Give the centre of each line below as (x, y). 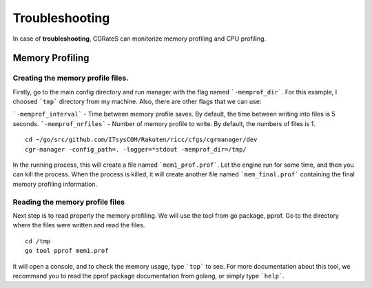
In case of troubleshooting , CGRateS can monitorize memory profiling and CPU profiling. (139, 39)
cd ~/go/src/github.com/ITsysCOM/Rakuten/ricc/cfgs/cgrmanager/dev (141, 140)
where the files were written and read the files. (79, 225)
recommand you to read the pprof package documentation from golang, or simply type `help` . (149, 276)
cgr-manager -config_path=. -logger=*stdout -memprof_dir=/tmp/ (136, 149)
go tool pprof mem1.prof (67, 251)
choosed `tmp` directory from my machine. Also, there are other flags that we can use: (137, 102)
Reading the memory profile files (69, 202)
